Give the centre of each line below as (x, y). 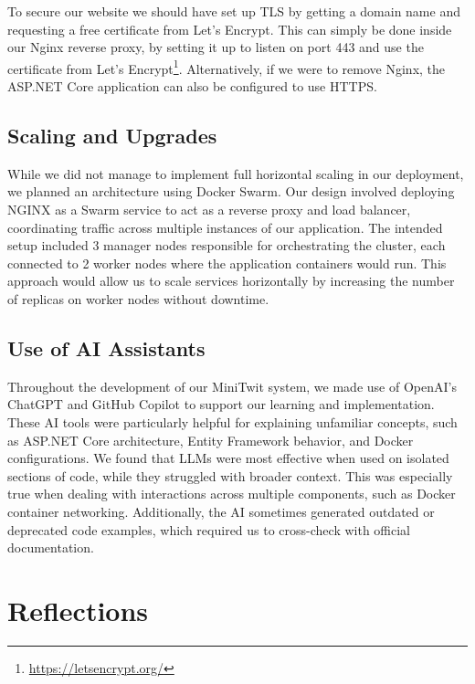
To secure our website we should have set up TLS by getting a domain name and (234, 11)
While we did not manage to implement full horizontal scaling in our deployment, (236, 173)
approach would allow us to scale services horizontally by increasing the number (231, 281)
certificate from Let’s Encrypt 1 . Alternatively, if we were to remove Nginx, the (227, 67)
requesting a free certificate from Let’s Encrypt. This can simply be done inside (230, 29)
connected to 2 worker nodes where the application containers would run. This (227, 263)
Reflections (78, 610)
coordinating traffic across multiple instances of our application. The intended (225, 227)
